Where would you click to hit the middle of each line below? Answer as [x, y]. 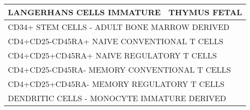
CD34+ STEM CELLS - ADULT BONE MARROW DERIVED [119, 27]
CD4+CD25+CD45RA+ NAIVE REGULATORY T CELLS [112, 55]
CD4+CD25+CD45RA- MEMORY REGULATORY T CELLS [116, 84]
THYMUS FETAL [205, 12]
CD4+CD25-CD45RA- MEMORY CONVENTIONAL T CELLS [120, 69]
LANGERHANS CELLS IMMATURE [84, 12]
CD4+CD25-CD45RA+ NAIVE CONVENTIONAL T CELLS [116, 41]
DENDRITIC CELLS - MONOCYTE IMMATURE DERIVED [117, 98]
